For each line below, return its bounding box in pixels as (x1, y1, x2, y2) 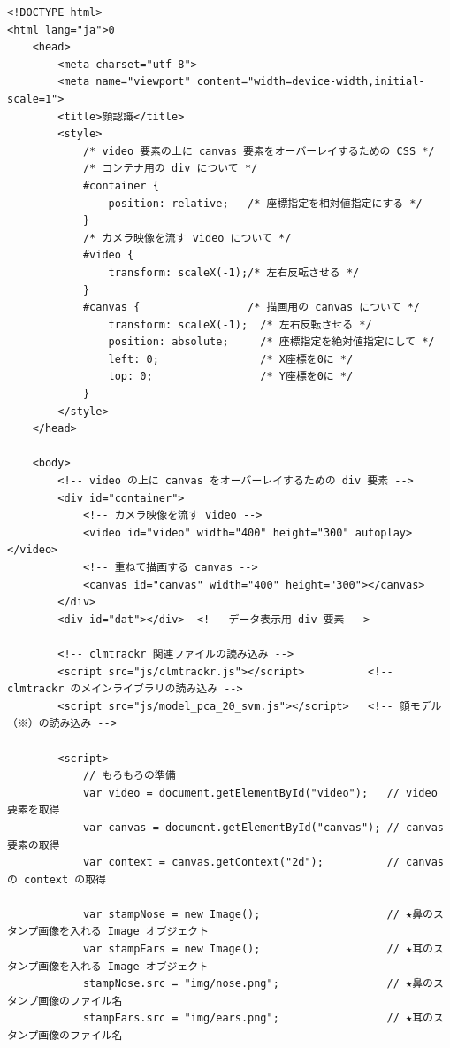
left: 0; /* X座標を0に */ (108, 352, 354, 366)
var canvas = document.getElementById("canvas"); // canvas (82, 821, 444, 834)
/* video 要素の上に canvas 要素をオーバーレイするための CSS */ (82, 144, 435, 158)
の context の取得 (7, 873, 106, 886)
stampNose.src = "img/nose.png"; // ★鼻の (82, 977, 433, 990)
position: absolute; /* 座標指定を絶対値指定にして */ (108, 335, 435, 349)
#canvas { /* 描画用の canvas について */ (82, 301, 421, 314)
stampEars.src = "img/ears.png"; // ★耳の (82, 1012, 433, 1025)
